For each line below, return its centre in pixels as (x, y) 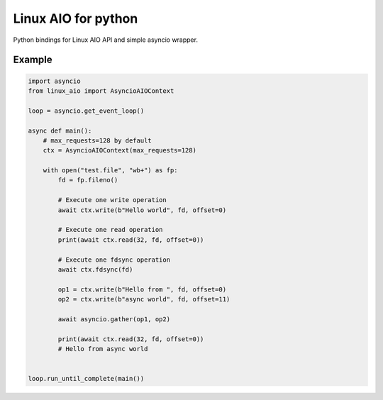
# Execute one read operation (110, 230)
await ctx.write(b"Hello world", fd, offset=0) (142, 210)
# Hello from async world (103, 349)
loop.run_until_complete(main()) (86, 379)
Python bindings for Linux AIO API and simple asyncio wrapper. (106, 40)
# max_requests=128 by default (97, 140)
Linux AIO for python (76, 18)
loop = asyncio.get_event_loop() (86, 111)
